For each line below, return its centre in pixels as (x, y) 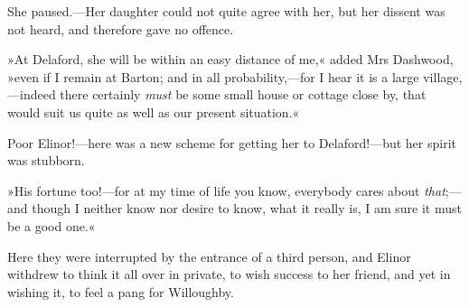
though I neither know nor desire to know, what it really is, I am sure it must (247, 208)
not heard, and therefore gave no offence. (121, 28)
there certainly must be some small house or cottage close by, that (243, 94)
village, (443, 76)
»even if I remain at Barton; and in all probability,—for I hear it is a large (213, 76)
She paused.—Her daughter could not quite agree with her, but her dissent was (226, 11)
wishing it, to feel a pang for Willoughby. (121, 291)
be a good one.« (52, 225)
